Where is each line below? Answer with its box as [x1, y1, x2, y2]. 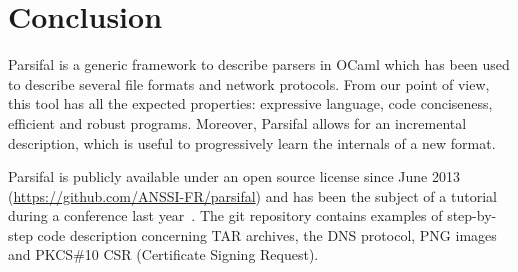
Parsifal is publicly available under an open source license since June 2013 [8, 166, 461, 187]
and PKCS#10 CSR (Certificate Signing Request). [8, 244, 319, 265]
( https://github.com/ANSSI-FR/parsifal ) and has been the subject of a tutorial [8, 185, 497, 206]
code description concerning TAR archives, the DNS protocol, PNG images [37, 224, 497, 245]
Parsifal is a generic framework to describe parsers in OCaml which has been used [8, 54, 510, 75]
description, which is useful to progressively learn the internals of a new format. [8, 132, 496, 153]
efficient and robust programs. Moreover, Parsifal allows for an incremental [8, 112, 467, 133]
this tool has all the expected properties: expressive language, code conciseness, [8, 93, 493, 114]
